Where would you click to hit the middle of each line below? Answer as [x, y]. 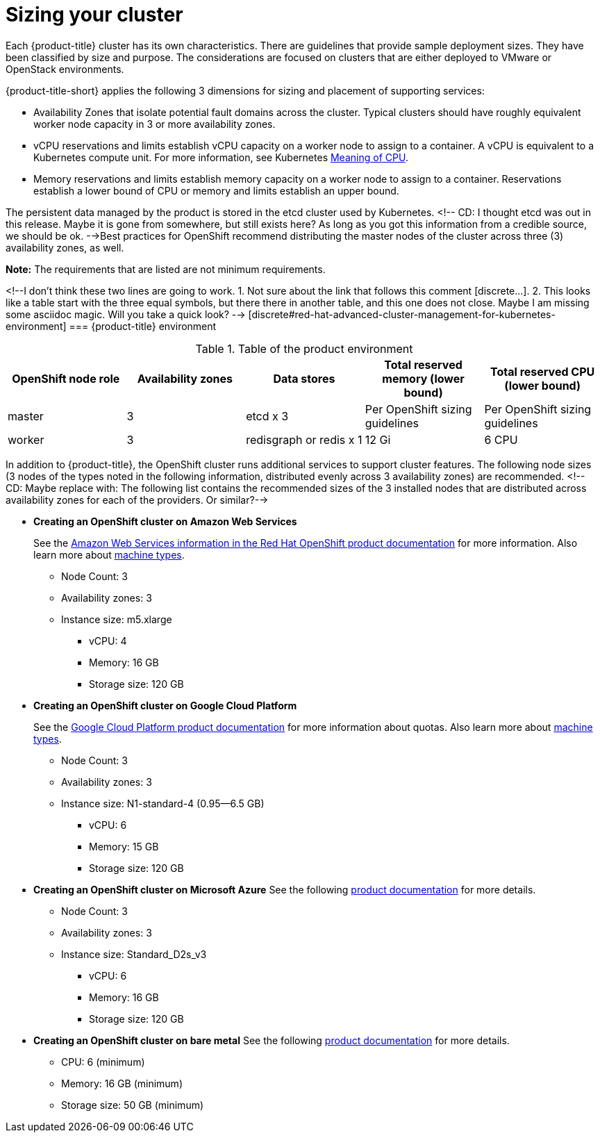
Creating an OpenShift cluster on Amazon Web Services [165, 521]
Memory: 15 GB [124, 846]
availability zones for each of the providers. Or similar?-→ [137, 500]
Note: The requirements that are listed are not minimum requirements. [166, 269]
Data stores [304, 378]
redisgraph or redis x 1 [304, 439]
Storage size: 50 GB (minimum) [133, 1105]
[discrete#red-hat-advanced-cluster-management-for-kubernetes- [402, 314]
